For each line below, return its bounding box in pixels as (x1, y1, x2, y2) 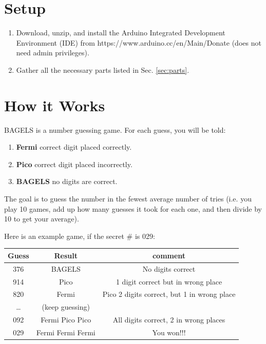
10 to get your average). (4, 213, 79, 224)
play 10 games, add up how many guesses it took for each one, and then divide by (4, 203, 262, 214)
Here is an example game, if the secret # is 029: (4, 230, 155, 241)
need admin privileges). (16, 47, 89, 58)
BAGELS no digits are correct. (16, 176, 118, 187)
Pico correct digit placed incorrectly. (16, 158, 132, 169)
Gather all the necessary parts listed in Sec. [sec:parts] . (16, 64, 189, 75)
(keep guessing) (42, 301, 90, 312)
